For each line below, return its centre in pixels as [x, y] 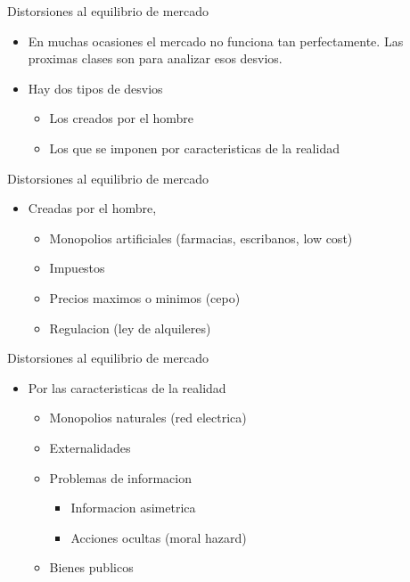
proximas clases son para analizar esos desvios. [155, 58]
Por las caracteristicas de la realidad [127, 387]
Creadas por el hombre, [92, 208]
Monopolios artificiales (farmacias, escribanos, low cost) [201, 238]
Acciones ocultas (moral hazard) [159, 537]
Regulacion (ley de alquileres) [130, 328]
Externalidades [90, 447]
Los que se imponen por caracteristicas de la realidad [194, 148]
